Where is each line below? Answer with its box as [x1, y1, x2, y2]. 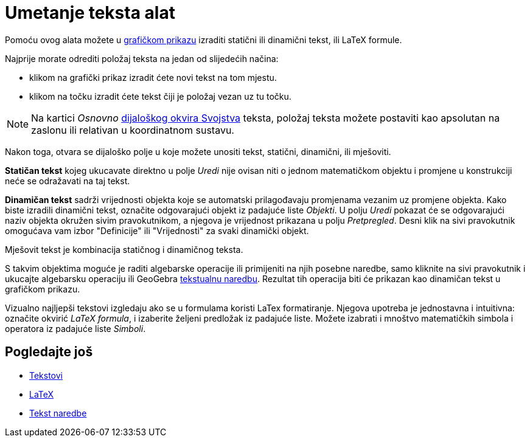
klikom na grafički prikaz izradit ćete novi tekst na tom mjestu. [29, 72, 277, 83]
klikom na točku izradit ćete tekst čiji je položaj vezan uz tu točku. [29, 91, 291, 102]
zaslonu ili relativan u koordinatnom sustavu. [31, 123, 234, 136]
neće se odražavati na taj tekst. [5, 175, 130, 186]
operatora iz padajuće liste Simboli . [5, 323, 146, 334]
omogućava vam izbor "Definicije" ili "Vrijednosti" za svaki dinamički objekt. [5, 225, 309, 236]
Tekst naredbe [29, 407, 87, 418]
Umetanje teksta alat [5, 2, 175, 23]
